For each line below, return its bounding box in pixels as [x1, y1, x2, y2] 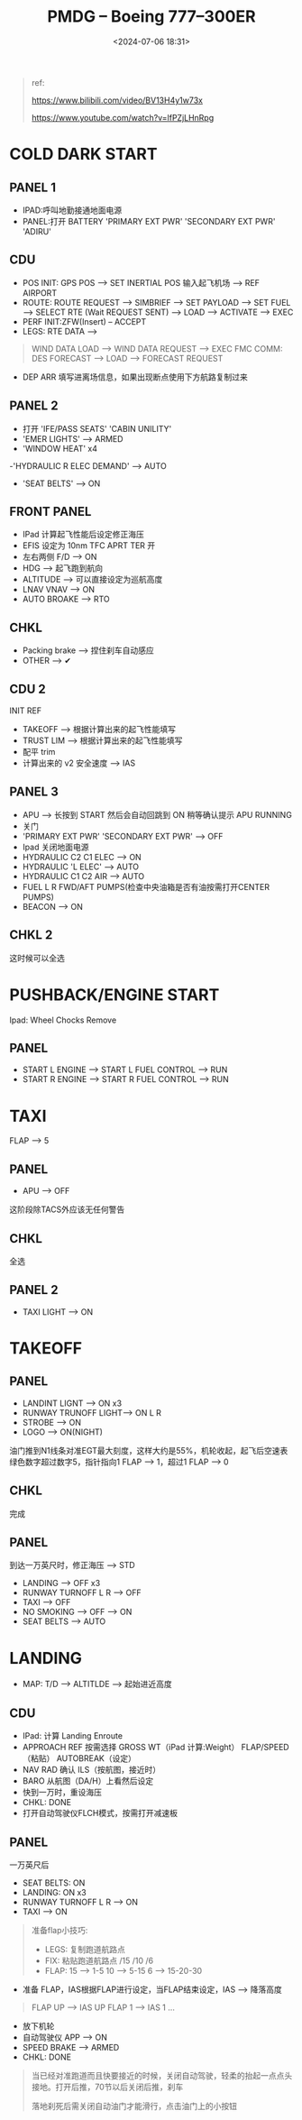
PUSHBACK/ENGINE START [9, 985, 220, 1005]
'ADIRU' [22, 225, 52, 236]
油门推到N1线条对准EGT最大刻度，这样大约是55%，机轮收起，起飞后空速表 [9, 1445, 288, 1455]
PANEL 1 [9, 179, 57, 195]
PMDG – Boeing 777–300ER [47, 6, 256, 27]
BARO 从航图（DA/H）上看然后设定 [22, 1776, 154, 1786]
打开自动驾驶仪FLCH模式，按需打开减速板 [22, 1808, 178, 1819]
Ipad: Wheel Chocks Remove [9, 1014, 117, 1025]
